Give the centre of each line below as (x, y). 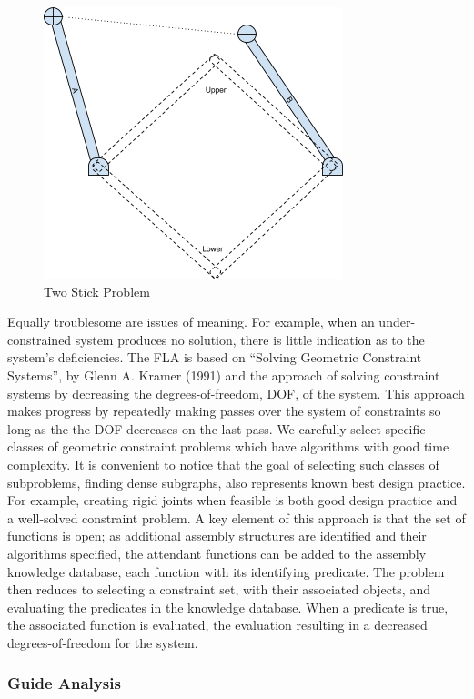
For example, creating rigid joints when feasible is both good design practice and (232, 500)
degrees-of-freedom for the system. (103, 642)
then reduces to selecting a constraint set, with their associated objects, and (219, 589)
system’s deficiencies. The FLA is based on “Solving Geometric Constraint (215, 357)
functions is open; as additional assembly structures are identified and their (217, 536)
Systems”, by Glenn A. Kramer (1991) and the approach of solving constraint (224, 375)
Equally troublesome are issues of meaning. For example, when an (191, 322)
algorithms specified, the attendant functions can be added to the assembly (217, 553)
